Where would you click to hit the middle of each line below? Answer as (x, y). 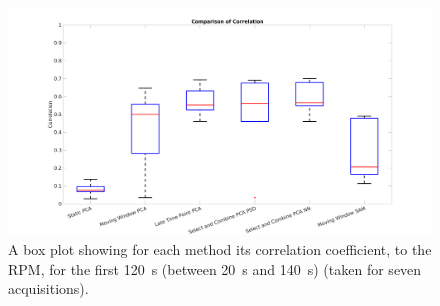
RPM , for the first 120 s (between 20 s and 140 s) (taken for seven (215, 268)
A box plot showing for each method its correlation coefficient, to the (220, 248)
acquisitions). (48, 288)
